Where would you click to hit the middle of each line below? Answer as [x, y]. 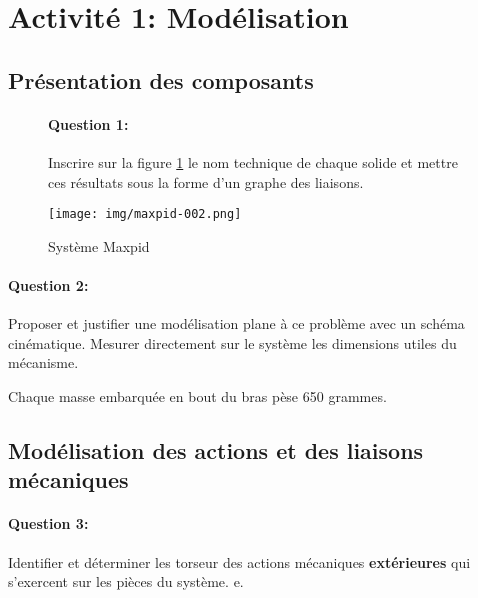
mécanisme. [43, 362]
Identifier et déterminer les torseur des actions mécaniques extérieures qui [239, 561]
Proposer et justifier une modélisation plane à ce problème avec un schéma [236, 323]
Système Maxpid [99, 245]
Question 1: [88, 123]
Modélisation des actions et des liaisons [216, 449]
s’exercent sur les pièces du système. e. [126, 581]
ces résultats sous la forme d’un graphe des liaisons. [206, 181]
